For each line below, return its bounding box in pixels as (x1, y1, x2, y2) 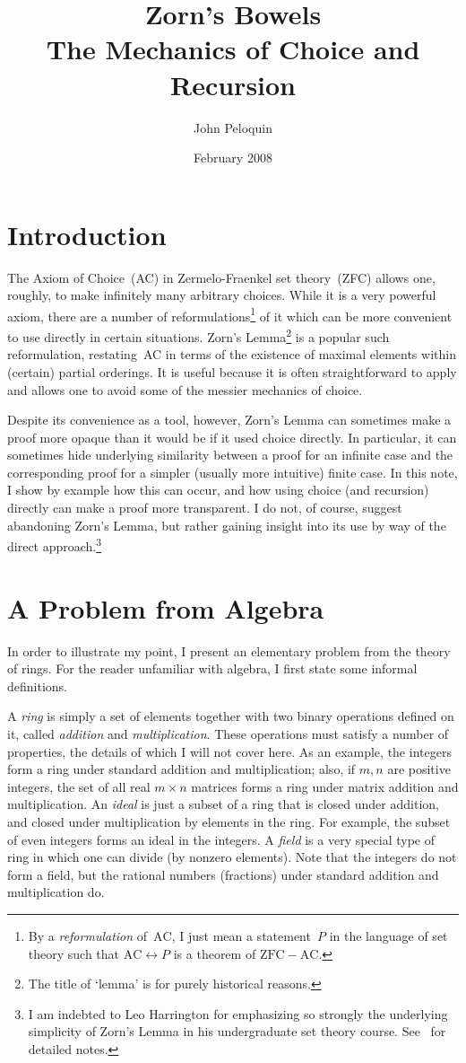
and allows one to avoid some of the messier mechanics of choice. (7, 380, 363, 399)
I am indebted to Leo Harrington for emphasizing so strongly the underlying (28, 1004, 448, 1023)
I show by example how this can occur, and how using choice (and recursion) (7, 480, 429, 499)
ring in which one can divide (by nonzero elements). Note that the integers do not (7, 848, 457, 866)
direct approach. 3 (7, 534, 102, 555)
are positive (387, 760, 451, 778)
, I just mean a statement (171, 926, 311, 944)
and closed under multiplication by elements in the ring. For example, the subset (7, 812, 451, 830)
